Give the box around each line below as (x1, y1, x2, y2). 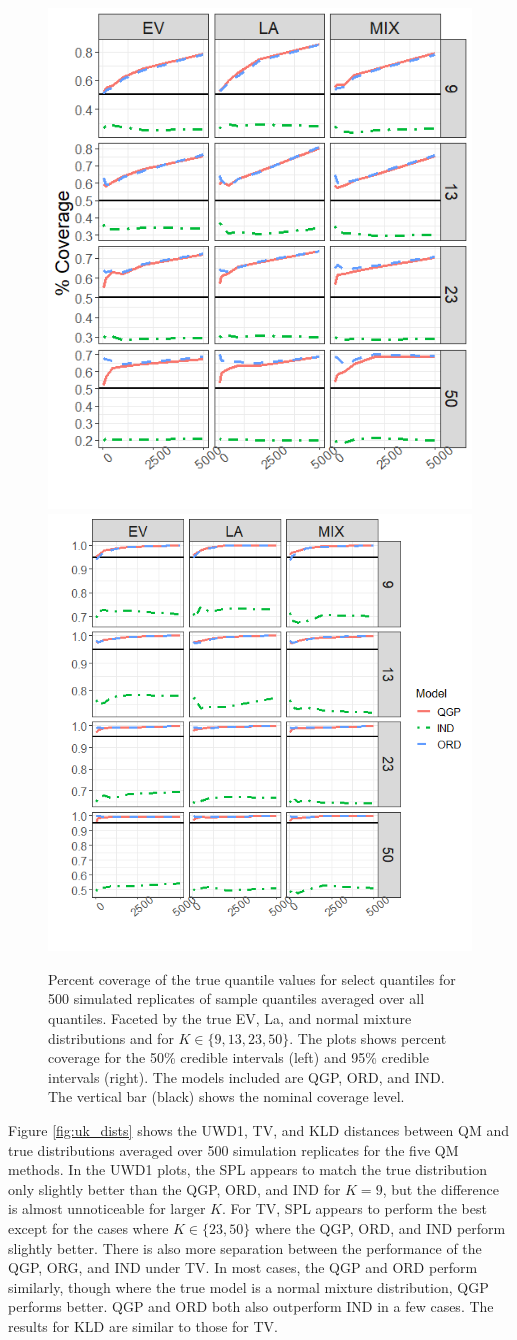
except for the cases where (8, 1217, 169, 1238)
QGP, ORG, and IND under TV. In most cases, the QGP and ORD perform (8, 1257, 478, 1278)
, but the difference (382, 1178, 499, 1199)
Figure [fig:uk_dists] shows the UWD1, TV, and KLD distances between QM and (8, 1119, 510, 1140)
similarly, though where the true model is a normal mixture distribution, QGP (8, 1276, 489, 1297)
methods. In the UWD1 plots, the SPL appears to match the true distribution (8, 1159, 487, 1180)
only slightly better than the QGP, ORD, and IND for (8, 1178, 341, 1199)
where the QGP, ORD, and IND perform (254, 1217, 506, 1238)
